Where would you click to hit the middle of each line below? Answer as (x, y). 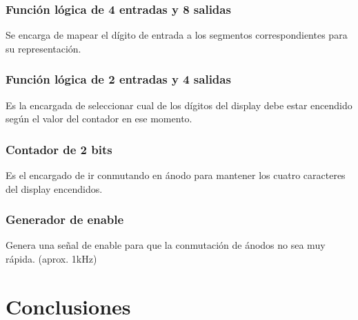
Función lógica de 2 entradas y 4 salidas (118, 79)
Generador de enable (65, 219)
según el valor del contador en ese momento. (99, 119)
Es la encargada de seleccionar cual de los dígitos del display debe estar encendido (179, 105)
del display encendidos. (54, 188)
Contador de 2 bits (59, 149)
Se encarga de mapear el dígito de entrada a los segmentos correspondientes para (177, 35)
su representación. (43, 48)
